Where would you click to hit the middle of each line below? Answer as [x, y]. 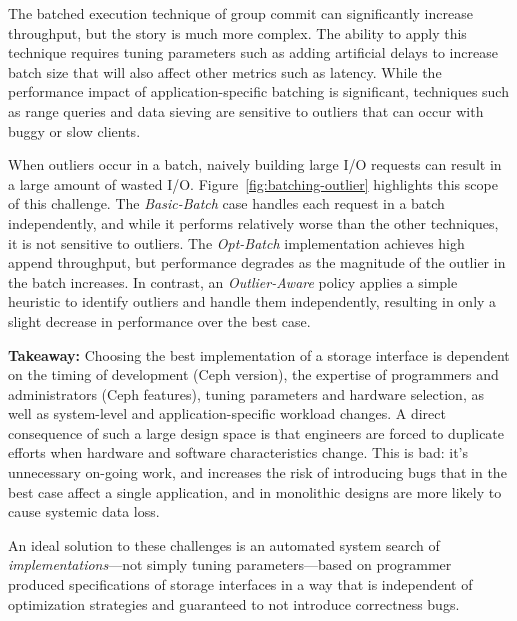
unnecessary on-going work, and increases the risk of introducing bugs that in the [257, 472]
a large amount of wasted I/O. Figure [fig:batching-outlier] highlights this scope [253, 183]
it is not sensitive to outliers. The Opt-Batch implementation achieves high [236, 242]
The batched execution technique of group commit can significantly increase [240, 13]
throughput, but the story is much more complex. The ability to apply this [237, 32]
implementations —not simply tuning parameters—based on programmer [230, 564]
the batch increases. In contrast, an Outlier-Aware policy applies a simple [233, 281]
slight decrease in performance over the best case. [159, 320]
